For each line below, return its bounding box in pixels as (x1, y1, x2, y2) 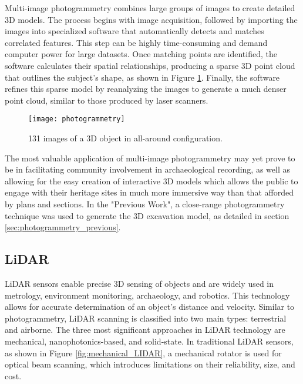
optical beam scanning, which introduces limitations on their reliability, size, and (5, 358, 295, 370)
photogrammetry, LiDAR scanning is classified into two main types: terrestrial (5, 312, 287, 324)
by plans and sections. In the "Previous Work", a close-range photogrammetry (5, 197, 285, 210)
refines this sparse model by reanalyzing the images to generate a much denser (5, 82, 287, 95)
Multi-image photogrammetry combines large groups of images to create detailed (5, 2, 295, 14)
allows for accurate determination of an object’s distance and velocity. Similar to (5, 300, 295, 313)
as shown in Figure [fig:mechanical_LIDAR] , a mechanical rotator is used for (5, 346, 282, 359)
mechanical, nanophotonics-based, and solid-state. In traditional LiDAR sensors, (5, 335, 294, 347)
